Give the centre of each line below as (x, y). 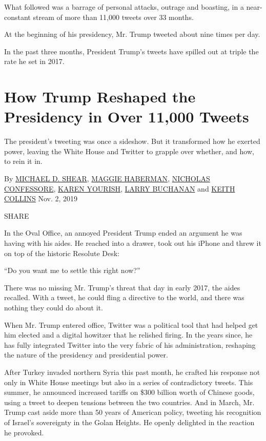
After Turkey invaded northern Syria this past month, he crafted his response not (132, 372)
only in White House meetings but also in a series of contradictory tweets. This (129, 382)
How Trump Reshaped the (100, 97)
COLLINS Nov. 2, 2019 (41, 198)
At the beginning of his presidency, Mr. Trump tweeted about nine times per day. (132, 34)
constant (17, 17)
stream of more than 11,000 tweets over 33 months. (113, 17)
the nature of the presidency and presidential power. (86, 355)
